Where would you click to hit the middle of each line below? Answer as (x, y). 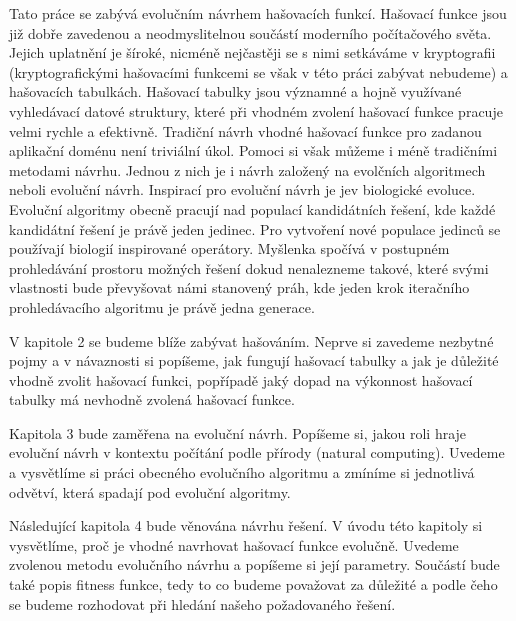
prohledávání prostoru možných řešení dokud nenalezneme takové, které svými (249, 267)
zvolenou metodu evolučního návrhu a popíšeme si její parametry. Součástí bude (254, 564)
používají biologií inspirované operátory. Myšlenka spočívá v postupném (229, 248)
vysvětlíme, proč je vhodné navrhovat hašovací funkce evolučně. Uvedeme (234, 544)
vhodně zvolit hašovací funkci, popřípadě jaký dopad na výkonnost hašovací (241, 379)
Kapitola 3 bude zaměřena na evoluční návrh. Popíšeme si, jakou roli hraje (238, 432)
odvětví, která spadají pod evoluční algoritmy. (150, 491)
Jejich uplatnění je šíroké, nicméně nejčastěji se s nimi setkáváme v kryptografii (252, 52)
